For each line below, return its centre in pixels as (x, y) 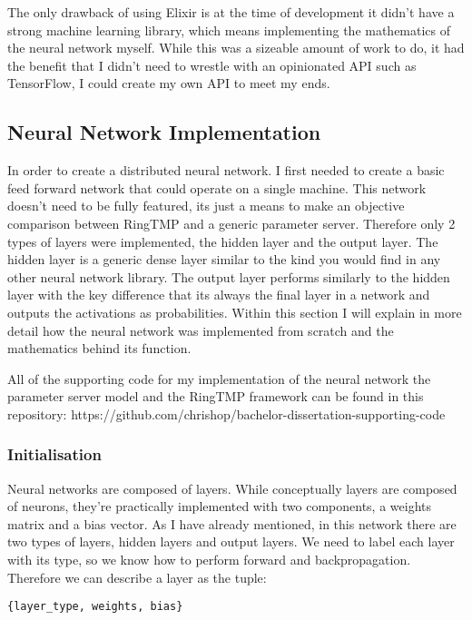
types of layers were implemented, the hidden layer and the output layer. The (223, 241)
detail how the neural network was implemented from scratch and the (201, 330)
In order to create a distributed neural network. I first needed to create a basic (226, 170)
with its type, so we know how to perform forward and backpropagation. (209, 560)
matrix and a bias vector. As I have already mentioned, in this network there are (232, 523)
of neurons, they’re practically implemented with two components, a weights (219, 506)
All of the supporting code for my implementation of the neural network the (219, 378)
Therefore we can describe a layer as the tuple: (137, 577)
